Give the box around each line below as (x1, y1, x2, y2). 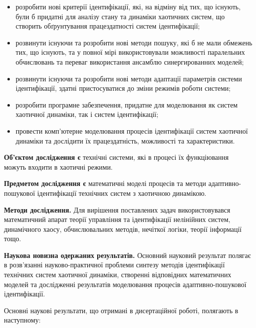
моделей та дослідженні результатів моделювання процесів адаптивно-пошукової (4, 279, 247, 289)
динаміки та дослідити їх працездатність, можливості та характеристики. (15, 135, 235, 146)
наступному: (4, 315, 41, 325)
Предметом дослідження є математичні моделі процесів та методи (4, 178, 206, 188)
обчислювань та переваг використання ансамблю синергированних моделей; (15, 56, 244, 67)
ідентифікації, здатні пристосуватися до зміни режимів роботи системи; (15, 83, 231, 93)
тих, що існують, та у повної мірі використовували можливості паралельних (15, 47, 245, 57)
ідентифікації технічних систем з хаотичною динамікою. (37, 187, 207, 198)
